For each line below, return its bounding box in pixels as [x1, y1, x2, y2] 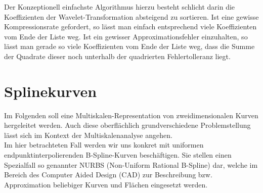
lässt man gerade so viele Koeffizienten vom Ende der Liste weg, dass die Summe [4, 41, 255, 52]
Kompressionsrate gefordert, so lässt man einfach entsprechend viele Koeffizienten [4, 21, 257, 32]
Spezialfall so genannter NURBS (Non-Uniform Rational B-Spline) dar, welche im [4, 159, 258, 170]
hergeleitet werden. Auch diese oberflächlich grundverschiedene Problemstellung [4, 120, 251, 130]
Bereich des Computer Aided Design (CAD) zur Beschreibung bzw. [4, 169, 212, 180]
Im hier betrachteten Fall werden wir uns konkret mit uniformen [4, 139, 204, 150]
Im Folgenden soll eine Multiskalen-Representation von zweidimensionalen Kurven [4, 110, 258, 120]
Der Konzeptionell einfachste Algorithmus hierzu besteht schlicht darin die [4, 2, 235, 12]
